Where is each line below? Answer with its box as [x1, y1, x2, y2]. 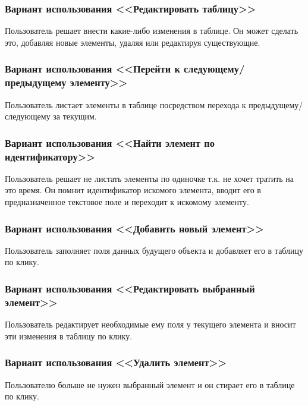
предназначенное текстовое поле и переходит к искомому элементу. [5, 196, 249, 208]
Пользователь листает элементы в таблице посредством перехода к [5, 98, 246, 111]
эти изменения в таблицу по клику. [5, 329, 133, 342]
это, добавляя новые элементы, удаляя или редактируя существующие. [5, 36, 260, 48]
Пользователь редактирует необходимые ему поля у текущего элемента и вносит [5, 318, 296, 331]
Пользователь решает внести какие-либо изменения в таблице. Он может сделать [5, 24, 298, 37]
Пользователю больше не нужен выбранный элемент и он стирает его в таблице [5, 378, 295, 391]
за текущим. [53, 110, 97, 122]
